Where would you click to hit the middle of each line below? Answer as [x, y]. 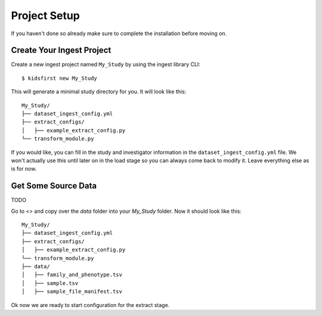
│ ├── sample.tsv [50, 283]
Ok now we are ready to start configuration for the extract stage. [90, 305]
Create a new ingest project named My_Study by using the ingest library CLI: [106, 64]
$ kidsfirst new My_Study [60, 78]
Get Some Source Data [54, 186]
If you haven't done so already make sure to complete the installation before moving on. [119, 33]
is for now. [24, 169]
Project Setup [46, 16]
